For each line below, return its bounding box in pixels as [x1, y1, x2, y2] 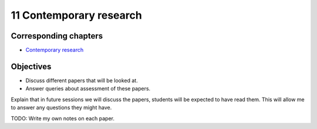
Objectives [11, 61, 52, 71]
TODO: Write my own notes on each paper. [11, 114, 114, 122]
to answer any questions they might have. [11, 104, 112, 111]
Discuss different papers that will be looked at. [25, 76, 138, 84]
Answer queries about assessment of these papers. [25, 85, 151, 92]
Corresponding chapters [11, 31, 103, 41]
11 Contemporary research [11, 9, 142, 22]
